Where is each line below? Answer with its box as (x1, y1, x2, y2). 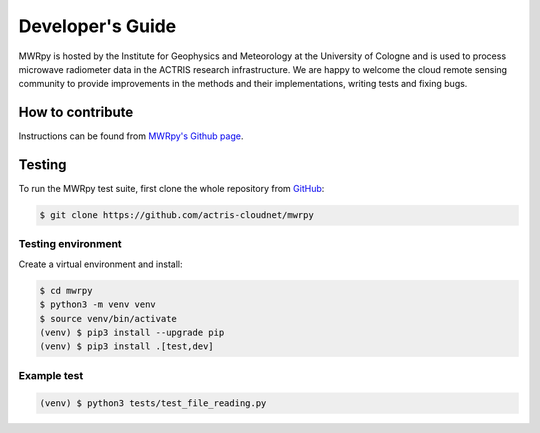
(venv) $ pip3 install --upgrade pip (39, 327, 225, 339)
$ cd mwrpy (39, 285, 93, 296)
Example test (18, 368, 84, 382)
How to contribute (18, 104, 134, 121)
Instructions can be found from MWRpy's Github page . (18, 130, 244, 142)
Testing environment (18, 237, 122, 251)
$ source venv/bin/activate (39, 313, 177, 324)
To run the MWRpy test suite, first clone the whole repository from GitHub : (18, 183, 325, 195)
